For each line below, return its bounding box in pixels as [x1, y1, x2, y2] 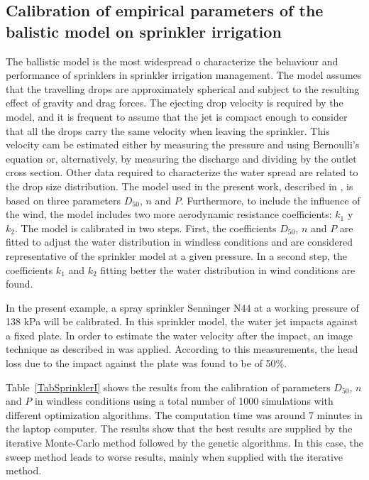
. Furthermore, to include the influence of [180, 192, 360, 207]
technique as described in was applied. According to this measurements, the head [6, 342, 358, 356]
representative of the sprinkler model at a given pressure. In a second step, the [6, 248, 347, 263]
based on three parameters [6, 192, 121, 207]
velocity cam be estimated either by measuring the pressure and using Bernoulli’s [6, 137, 360, 152]
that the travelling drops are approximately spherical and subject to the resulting [6, 81, 360, 96]
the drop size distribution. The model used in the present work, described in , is [6, 178, 353, 193]
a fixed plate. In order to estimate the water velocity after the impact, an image [6, 327, 353, 342]
